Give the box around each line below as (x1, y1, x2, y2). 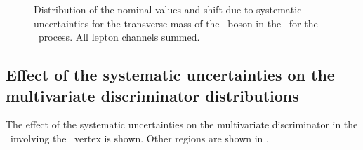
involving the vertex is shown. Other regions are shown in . (10, 130, 269, 145)
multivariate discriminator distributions (6, 84, 299, 106)
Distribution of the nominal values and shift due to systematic (34, 2, 302, 16)
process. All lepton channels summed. (38, 29, 200, 44)
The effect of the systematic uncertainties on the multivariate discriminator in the (6, 117, 358, 132)
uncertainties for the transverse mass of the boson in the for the (34, 15, 318, 30)
